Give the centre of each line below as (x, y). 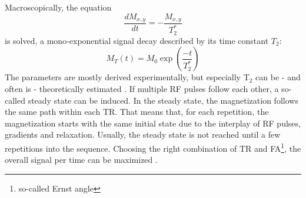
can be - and (278, 77)
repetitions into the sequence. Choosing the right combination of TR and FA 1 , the (153, 147)
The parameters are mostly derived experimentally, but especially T (127, 77)
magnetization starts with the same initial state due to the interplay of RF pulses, (153, 123)
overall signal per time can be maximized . (81, 160)
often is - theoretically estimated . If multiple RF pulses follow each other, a (142, 89)
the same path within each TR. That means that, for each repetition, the (137, 112)
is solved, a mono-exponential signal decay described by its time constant (137, 40)
